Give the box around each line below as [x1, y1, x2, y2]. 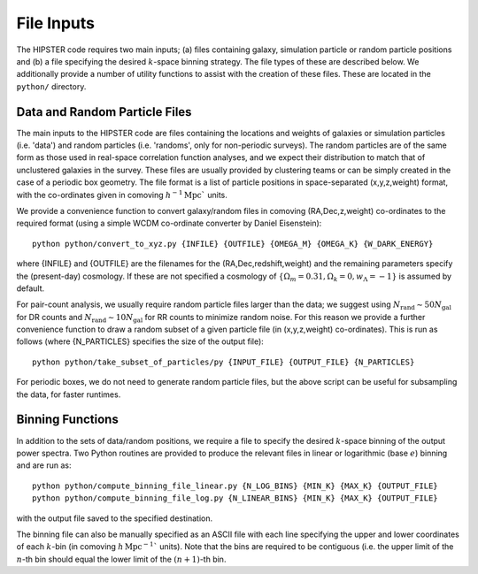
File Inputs [16, 13, 96, 33]
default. [16, 283, 45, 294]
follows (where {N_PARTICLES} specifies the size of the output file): [16, 336, 265, 347]
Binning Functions [16, 412, 119, 427]
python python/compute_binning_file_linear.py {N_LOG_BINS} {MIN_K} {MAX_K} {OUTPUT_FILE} [32, 480, 438, 491]
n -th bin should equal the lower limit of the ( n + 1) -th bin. [16, 554, 227, 564]
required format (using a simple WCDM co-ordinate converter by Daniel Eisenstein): [16, 218, 322, 229]
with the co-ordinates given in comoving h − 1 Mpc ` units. [16, 188, 227, 200]
